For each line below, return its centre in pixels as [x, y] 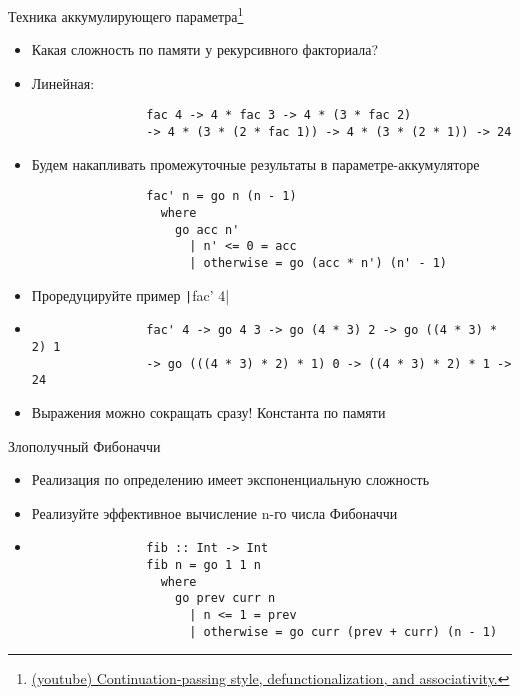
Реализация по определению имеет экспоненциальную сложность [230, 479]
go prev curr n [225, 598]
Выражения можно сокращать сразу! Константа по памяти [208, 411]
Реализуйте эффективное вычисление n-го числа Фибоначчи [214, 512]
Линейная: [63, 82]
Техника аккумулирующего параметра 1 [126, 14]
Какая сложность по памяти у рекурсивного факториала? [205, 49]
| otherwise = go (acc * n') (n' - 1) [318, 262]
